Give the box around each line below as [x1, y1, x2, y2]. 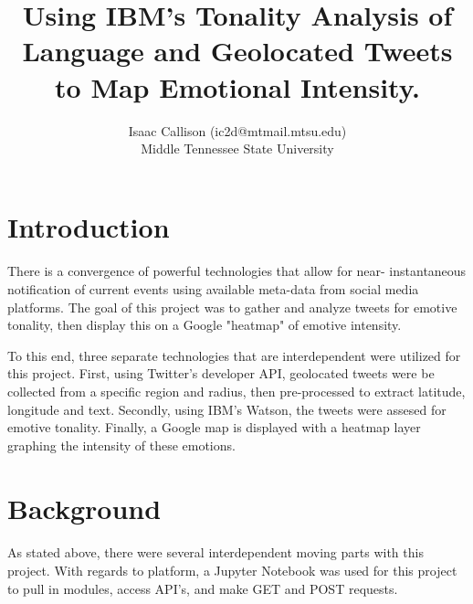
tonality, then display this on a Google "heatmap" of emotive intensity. [7, 315, 402, 334]
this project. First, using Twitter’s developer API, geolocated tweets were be [7, 364, 435, 383]
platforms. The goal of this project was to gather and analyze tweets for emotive [7, 297, 457, 316]
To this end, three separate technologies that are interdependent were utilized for [7, 345, 461, 365]
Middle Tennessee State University [141, 139, 334, 158]
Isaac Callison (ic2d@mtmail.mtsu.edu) [128, 121, 347, 140]
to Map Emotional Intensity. [55, 68, 420, 105]
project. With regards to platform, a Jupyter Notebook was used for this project [7, 560, 457, 579]
